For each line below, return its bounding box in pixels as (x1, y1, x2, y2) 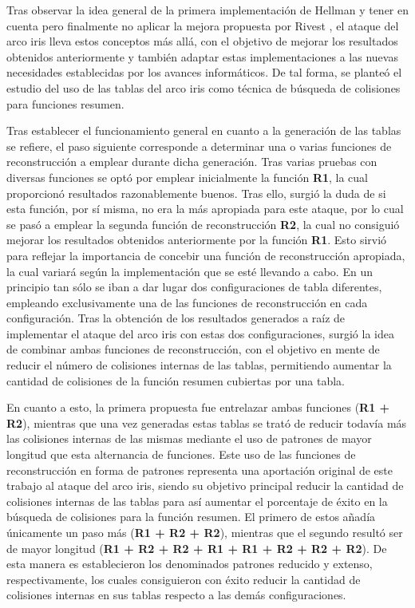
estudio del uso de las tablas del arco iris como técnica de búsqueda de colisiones (6, 79, 401, 96)
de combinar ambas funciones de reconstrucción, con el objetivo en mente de (6, 341, 380, 357)
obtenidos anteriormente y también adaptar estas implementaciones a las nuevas (6, 48, 398, 65)
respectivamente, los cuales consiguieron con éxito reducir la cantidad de (6, 570, 361, 587)
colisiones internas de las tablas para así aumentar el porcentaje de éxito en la (6, 492, 388, 509)
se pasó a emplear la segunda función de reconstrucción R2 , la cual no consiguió (6, 215, 400, 232)
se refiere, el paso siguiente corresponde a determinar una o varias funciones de (6, 137, 392, 154)
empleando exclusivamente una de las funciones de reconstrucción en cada (6, 294, 368, 310)
